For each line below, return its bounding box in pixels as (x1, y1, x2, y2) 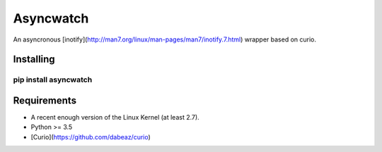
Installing (13, 53, 56, 65)
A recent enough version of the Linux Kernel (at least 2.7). (30, 113, 199, 122)
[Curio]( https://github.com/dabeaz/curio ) (30, 132, 151, 141)
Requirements (13, 94, 77, 106)
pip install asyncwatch (13, 75, 93, 84)
